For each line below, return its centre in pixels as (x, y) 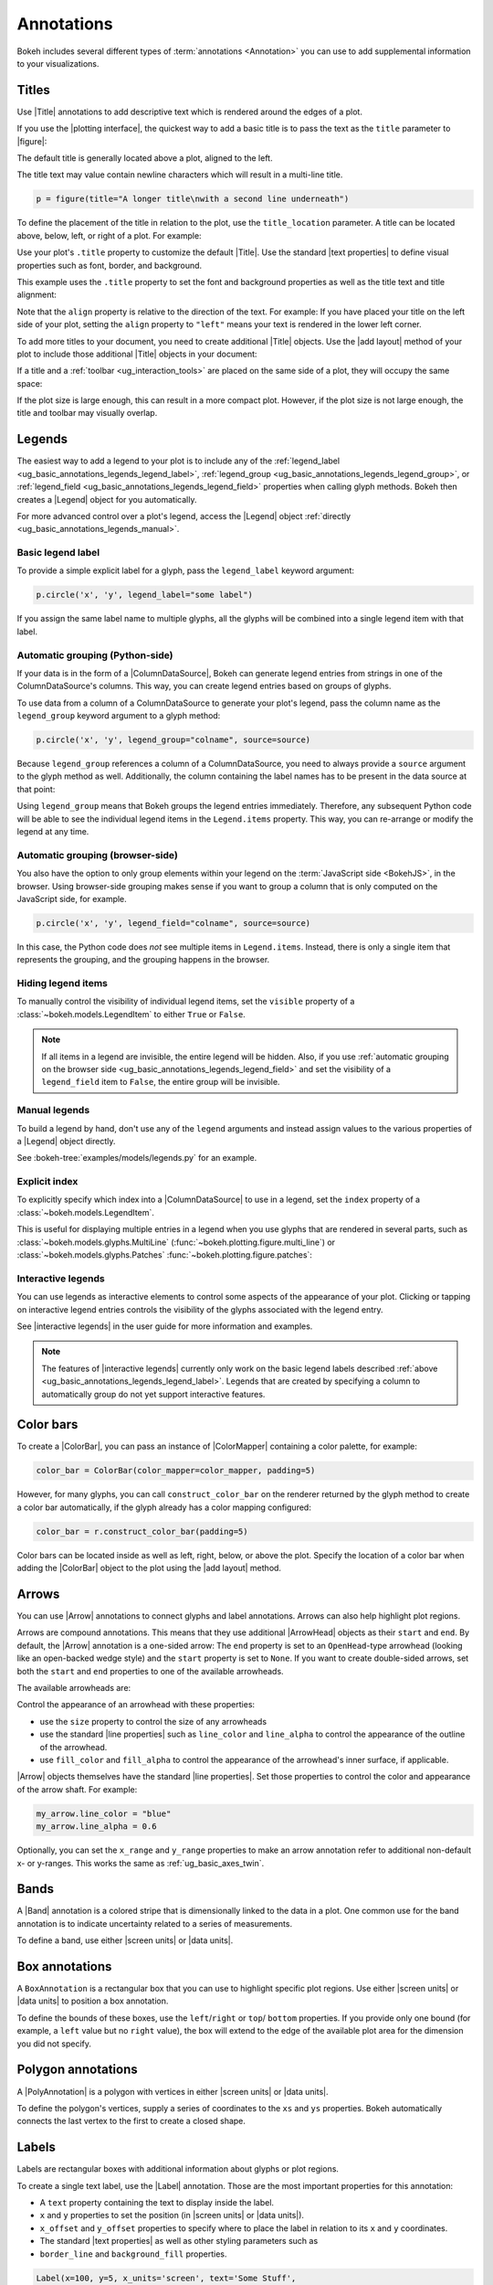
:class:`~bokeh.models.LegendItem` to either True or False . (131, 1014)
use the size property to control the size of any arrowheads (153, 1721)
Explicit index (47, 1182)
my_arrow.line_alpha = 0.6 (96, 1827)
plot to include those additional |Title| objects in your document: (137, 354)
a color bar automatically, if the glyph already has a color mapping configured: (164, 1507)
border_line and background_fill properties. (133, 2254)
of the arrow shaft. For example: (77, 1789)
